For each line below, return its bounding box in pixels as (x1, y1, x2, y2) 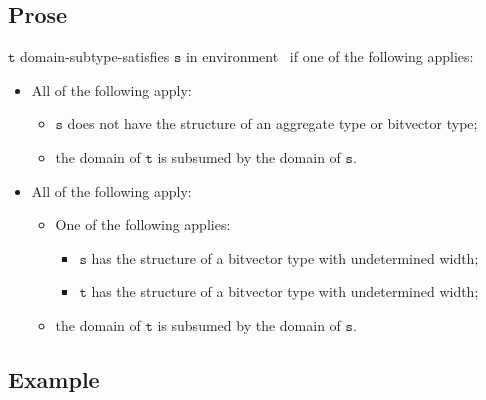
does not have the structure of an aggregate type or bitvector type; (67, 113, 478, 134)
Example (8, 363, 100, 394)
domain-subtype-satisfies (20, 46, 170, 67)
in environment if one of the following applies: (185, 46, 474, 67)
